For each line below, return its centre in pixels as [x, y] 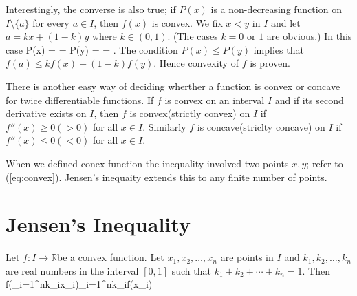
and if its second [309, 99]
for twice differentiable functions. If [80, 99]
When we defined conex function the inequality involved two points [147, 163]
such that [191, 270]
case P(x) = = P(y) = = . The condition [92, 49]
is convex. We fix [187, 22]
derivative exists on [46, 113]
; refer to [325, 163]
